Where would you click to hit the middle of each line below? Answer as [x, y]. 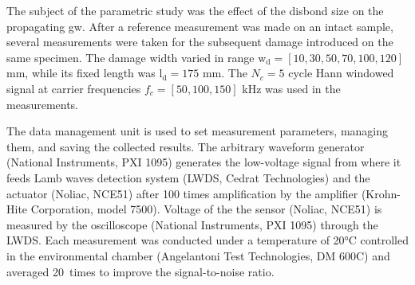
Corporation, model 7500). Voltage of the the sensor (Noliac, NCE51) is [206, 209]
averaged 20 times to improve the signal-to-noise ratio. [140, 271]
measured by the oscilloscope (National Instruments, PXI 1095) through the [192, 224]
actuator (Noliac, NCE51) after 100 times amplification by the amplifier [182, 193]
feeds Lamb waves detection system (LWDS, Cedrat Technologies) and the [188, 177]
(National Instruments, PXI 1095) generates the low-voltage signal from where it [204, 162]
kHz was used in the [291, 88]
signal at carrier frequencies [74, 88]
